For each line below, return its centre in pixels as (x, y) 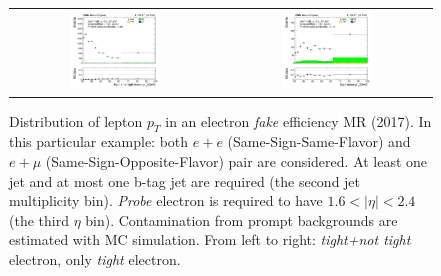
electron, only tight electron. (95, 259)
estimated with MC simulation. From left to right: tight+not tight (210, 239)
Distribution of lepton (76, 120)
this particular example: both (99, 141)
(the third (39, 219)
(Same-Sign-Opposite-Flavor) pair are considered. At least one (236, 161)
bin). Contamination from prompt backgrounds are (241, 219)
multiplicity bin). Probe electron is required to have (166, 200)
